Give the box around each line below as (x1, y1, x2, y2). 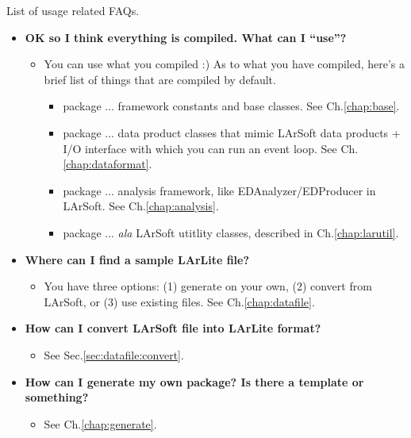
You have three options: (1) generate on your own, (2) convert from (44, 278, 372, 294)
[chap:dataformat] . (63, 156, 152, 172)
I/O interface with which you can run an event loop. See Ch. (63, 140, 359, 156)
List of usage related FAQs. (6, 2, 140, 18)
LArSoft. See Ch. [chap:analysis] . (63, 198, 219, 214)
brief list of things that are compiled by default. (44, 71, 276, 87)
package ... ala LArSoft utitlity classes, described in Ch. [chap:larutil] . (63, 224, 399, 240)
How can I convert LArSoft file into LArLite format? (25, 320, 321, 336)
